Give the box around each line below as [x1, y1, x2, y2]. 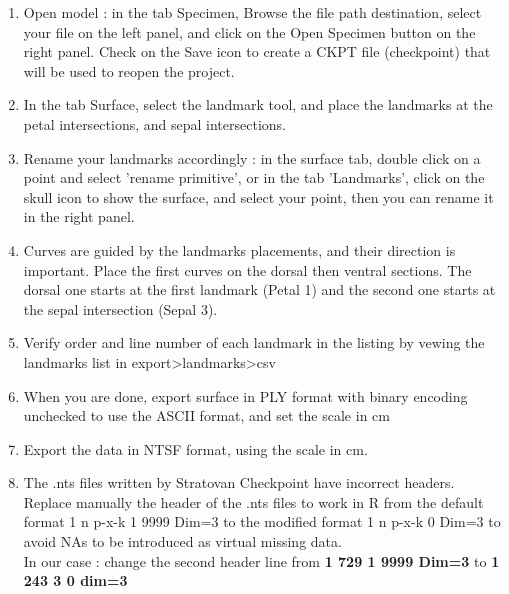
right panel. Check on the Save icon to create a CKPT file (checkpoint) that [23, 41, 491, 62]
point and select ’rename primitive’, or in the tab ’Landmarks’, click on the [23, 167, 485, 188]
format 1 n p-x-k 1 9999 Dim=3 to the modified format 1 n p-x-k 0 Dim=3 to [23, 511, 501, 532]
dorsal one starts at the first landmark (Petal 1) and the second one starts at [23, 279, 496, 300]
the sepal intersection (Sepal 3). [23, 298, 218, 319]
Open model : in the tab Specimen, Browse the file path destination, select [23, 2, 482, 22]
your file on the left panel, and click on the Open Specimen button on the [23, 21, 476, 42]
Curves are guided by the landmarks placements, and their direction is [23, 239, 456, 260]
